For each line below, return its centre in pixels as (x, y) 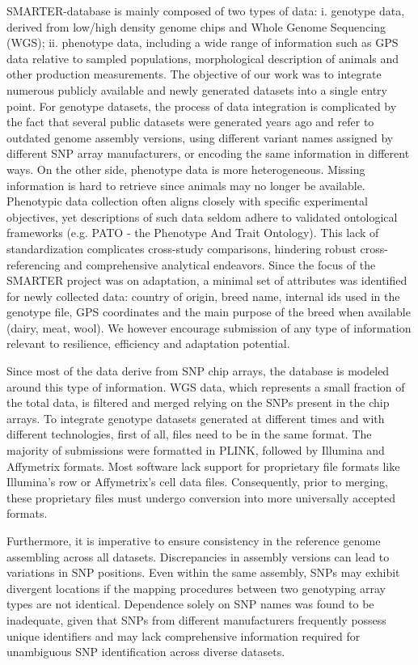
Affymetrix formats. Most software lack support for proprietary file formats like (203, 466)
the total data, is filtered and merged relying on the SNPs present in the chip (198, 402)
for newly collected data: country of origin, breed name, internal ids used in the (203, 296)
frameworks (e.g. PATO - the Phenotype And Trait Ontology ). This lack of (193, 233)
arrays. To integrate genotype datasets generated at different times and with (196, 418)
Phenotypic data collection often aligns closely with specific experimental (187, 201)
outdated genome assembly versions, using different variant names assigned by (200, 137)
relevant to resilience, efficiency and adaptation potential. (148, 343)
